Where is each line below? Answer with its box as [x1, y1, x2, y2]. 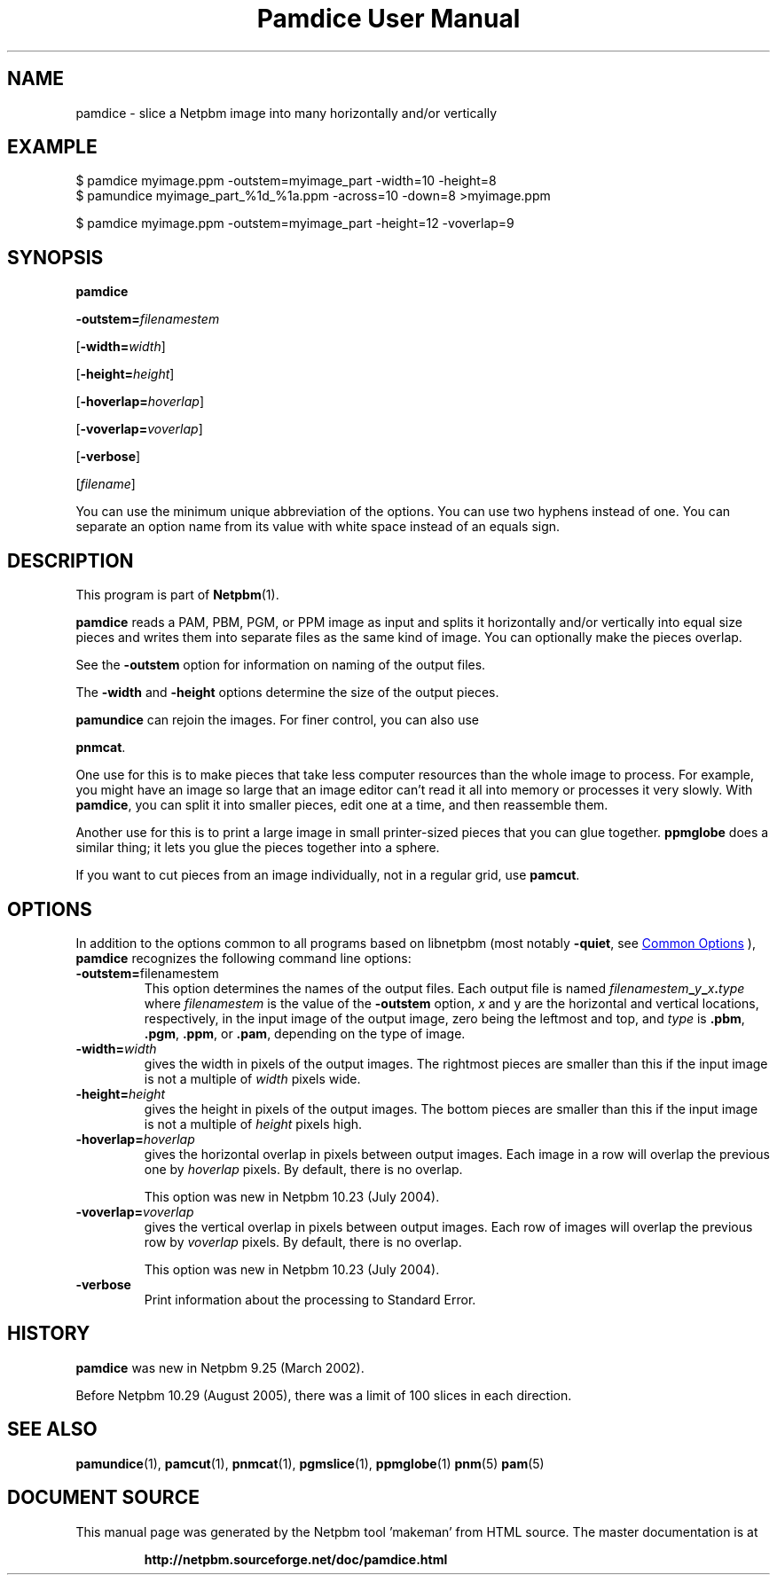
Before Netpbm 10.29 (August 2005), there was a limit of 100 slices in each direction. [75, 1387, 572, 1403]
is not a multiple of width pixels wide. [144, 1070, 361, 1086]
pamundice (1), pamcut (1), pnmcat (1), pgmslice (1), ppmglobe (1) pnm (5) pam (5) [75, 1455, 545, 1471]
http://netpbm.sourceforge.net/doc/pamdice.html [144, 1551, 448, 1567]
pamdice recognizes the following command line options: [75, 950, 412, 966]
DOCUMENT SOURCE [7, 1486, 200, 1509]
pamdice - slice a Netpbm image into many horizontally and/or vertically [75, 105, 498, 121]
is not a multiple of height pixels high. [144, 1116, 363, 1132]
